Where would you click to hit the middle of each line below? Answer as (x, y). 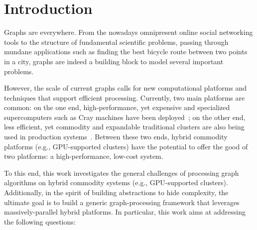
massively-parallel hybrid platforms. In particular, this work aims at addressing (125, 212)
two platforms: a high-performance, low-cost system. (84, 156)
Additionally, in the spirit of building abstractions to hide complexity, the (116, 192)
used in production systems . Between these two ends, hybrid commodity (116, 137)
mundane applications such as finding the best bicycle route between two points (126, 52)
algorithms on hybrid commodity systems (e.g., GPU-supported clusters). (116, 182)
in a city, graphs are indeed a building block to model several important (114, 61)
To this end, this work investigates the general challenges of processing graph (122, 172)
